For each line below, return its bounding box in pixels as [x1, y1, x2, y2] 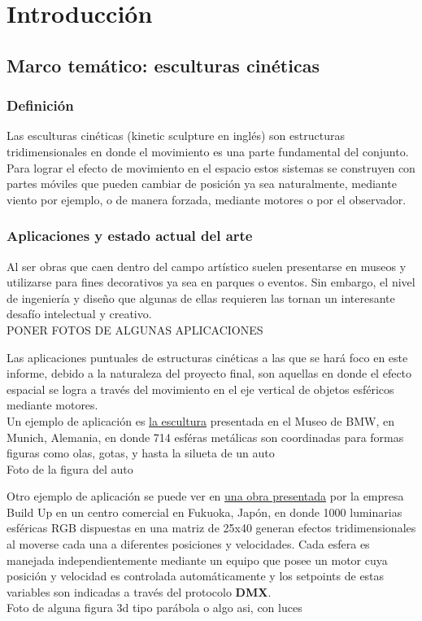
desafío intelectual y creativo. [7, 305, 152, 322]
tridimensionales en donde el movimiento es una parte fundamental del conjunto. [7, 142, 409, 160]
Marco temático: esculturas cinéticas [7, 52, 320, 77]
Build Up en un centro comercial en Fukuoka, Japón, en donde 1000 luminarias [7, 503, 402, 520]
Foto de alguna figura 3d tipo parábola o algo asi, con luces [7, 599, 302, 616]
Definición [7, 95, 74, 116]
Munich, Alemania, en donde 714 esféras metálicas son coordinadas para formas [7, 428, 404, 445]
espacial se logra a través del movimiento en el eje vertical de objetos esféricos [7, 380, 394, 397]
